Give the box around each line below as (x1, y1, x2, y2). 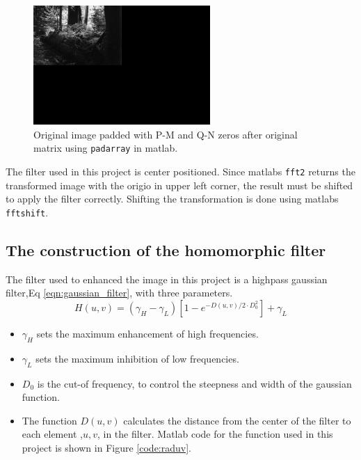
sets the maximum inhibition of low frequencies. (35, 351, 239, 365)
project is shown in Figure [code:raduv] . (22, 440, 191, 454)
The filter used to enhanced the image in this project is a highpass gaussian (6, 271, 328, 286)
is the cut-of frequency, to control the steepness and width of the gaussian (37, 376, 352, 390)
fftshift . (6, 205, 49, 219)
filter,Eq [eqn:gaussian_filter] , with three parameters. (6, 285, 233, 300)
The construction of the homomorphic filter (6, 239, 326, 260)
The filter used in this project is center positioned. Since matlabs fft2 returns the (6, 164, 355, 179)
